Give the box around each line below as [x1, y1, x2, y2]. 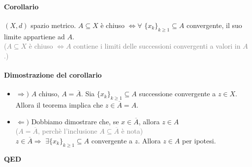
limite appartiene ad [4, 31, 65, 41]
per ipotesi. [182, 135, 216, 145]
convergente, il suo [186, 20, 242, 30]
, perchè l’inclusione [37, 126, 97, 136]
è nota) [121, 126, 143, 136]
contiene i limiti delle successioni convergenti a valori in [73, 41, 241, 51]
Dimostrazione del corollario [4, 69, 102, 80]
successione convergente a [139, 88, 216, 99]
